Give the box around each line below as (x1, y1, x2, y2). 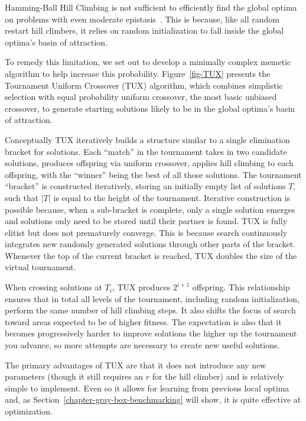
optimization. (5, 405, 53, 417)
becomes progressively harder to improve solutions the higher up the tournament (5, 327, 297, 339)
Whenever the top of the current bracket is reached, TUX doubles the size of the (5, 249, 297, 261)
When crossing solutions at (5, 281, 102, 293)
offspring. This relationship (192, 281, 290, 293)
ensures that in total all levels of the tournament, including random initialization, (5, 292, 300, 305)
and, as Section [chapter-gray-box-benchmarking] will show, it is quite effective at (5, 393, 301, 406)
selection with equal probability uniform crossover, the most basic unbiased (5, 90, 277, 103)
